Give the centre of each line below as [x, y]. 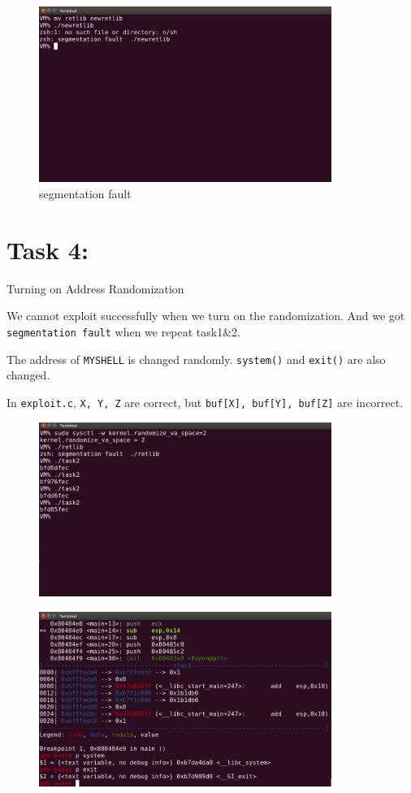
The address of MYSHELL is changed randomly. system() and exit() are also [196, 359]
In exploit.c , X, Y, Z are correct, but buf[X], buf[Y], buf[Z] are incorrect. [205, 402]
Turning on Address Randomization [95, 288]
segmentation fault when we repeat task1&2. [124, 331]
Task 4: [48, 249]
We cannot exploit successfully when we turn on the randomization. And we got [206, 316]
